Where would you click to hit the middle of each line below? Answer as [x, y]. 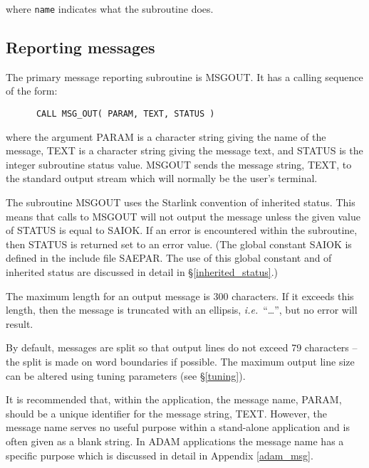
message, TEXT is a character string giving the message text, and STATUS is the [184, 150]
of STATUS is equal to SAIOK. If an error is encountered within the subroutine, [182, 230]
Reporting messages [80, 47]
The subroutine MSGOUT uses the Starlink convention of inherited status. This [181, 202]
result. [20, 323]
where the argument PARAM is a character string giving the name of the [166, 136]
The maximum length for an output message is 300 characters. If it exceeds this [180, 296]
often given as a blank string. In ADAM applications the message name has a [175, 441]
